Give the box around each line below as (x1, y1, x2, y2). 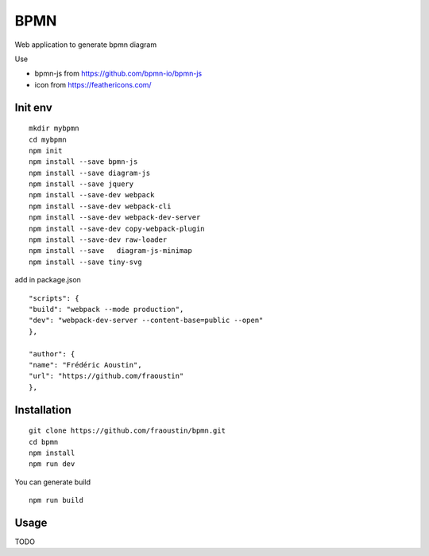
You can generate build (14, 477, 91, 487)
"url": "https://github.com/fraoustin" (29, 371, 184, 381)
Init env (14, 100, 53, 115)
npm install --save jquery (29, 180, 134, 189)
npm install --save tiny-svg (29, 257, 142, 266)
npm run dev (29, 460, 75, 469)
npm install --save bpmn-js (29, 157, 138, 166)
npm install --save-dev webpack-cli (29, 201, 172, 211)
